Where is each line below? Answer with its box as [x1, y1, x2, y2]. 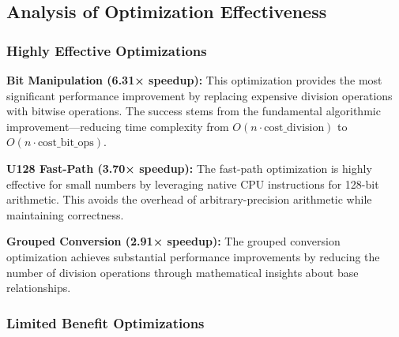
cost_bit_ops [37, 137, 94, 149]
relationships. [6, 279, 71, 296]
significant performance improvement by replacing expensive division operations [6, 87, 393, 103]
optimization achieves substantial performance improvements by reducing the [6, 248, 380, 264]
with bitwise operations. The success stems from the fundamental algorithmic [6, 103, 381, 119]
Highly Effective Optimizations [6, 40, 207, 60]
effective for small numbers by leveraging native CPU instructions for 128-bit [6, 175, 379, 192]
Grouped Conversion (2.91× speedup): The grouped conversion [6, 233, 341, 249]
